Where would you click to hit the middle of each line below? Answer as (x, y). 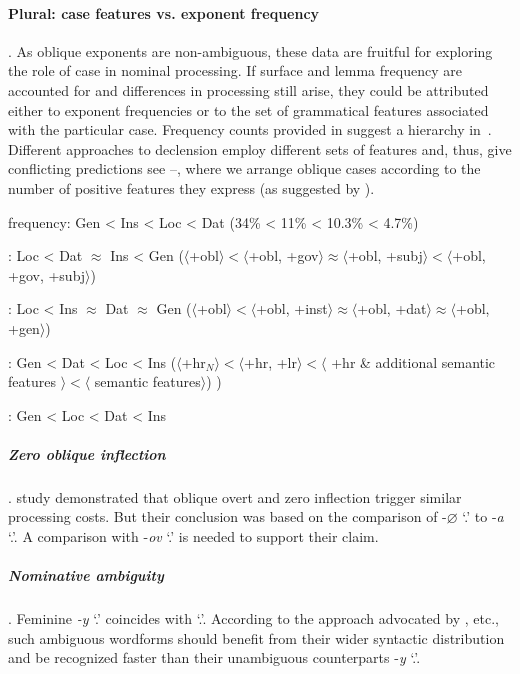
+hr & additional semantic (413, 361)
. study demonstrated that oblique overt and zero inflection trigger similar (235, 496)
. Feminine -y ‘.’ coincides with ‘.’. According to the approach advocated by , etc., (253, 618)
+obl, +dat (392, 308)
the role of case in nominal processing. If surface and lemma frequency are (235, 70)
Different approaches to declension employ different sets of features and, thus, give (260, 148)
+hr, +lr (270, 361)
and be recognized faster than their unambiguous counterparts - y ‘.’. (214, 657)
